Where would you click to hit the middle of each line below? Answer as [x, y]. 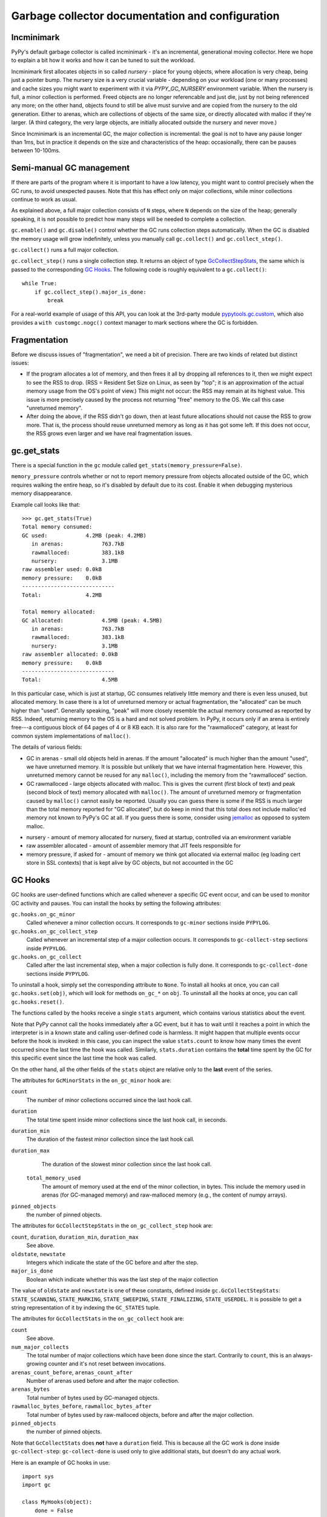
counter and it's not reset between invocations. [107, 1364]
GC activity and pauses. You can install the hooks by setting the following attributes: [116, 903]
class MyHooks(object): [57, 1502]
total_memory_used [54, 1178]
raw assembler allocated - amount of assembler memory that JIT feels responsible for [134, 846]
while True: [40, 283]
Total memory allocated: [59, 612]
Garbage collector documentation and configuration [145, 16]
